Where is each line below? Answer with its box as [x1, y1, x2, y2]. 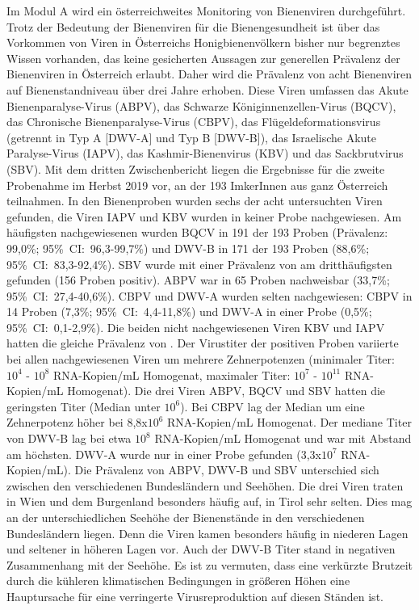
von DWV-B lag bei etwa [6, 430, 132, 447]
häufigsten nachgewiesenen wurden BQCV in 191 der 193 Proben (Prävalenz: [6, 224, 388, 241]
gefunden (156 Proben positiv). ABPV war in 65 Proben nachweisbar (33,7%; [6, 271, 390, 288]
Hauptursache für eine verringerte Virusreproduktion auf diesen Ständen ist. [6, 587, 383, 604]
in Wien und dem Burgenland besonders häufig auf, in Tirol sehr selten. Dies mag [6, 493, 413, 510]
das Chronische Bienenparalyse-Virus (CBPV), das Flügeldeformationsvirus [6, 113, 381, 130]
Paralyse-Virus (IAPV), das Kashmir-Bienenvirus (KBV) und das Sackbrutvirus [6, 145, 404, 162]
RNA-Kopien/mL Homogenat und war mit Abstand [154, 430, 412, 447]
